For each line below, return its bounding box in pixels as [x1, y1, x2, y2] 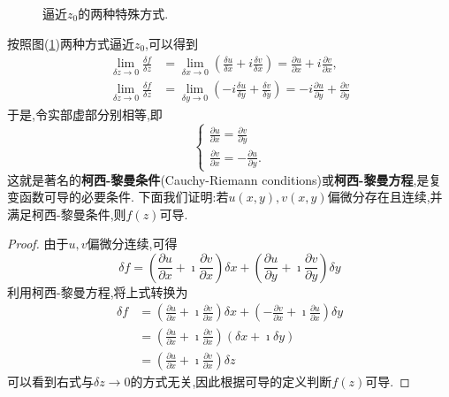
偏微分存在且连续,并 [327, 187, 443, 206]
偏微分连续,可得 [87, 234, 178, 253]
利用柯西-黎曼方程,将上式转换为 [7, 282, 188, 301]
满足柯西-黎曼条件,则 [7, 204, 126, 223]
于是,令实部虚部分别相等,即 [7, 104, 163, 123]
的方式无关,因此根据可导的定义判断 [130, 371, 332, 390]
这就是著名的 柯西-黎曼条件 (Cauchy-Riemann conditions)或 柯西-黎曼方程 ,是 [7, 170, 430, 188]
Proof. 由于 [7, 234, 69, 253]
